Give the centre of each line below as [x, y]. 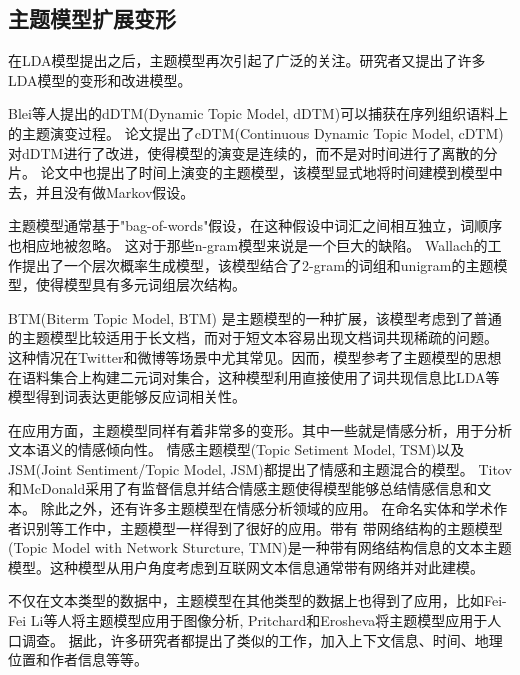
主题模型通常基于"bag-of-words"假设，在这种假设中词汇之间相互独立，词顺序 [255, 225]
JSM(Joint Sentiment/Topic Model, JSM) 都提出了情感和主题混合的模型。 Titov [260, 468]
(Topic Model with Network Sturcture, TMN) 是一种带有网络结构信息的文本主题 [260, 547]
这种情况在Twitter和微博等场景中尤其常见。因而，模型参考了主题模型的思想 [255, 356]
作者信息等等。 [98, 659]
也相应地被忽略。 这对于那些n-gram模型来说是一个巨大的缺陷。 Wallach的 [248, 244]
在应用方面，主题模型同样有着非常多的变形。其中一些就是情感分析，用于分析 [260, 429]
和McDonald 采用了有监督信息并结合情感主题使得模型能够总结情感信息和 [243, 488]
